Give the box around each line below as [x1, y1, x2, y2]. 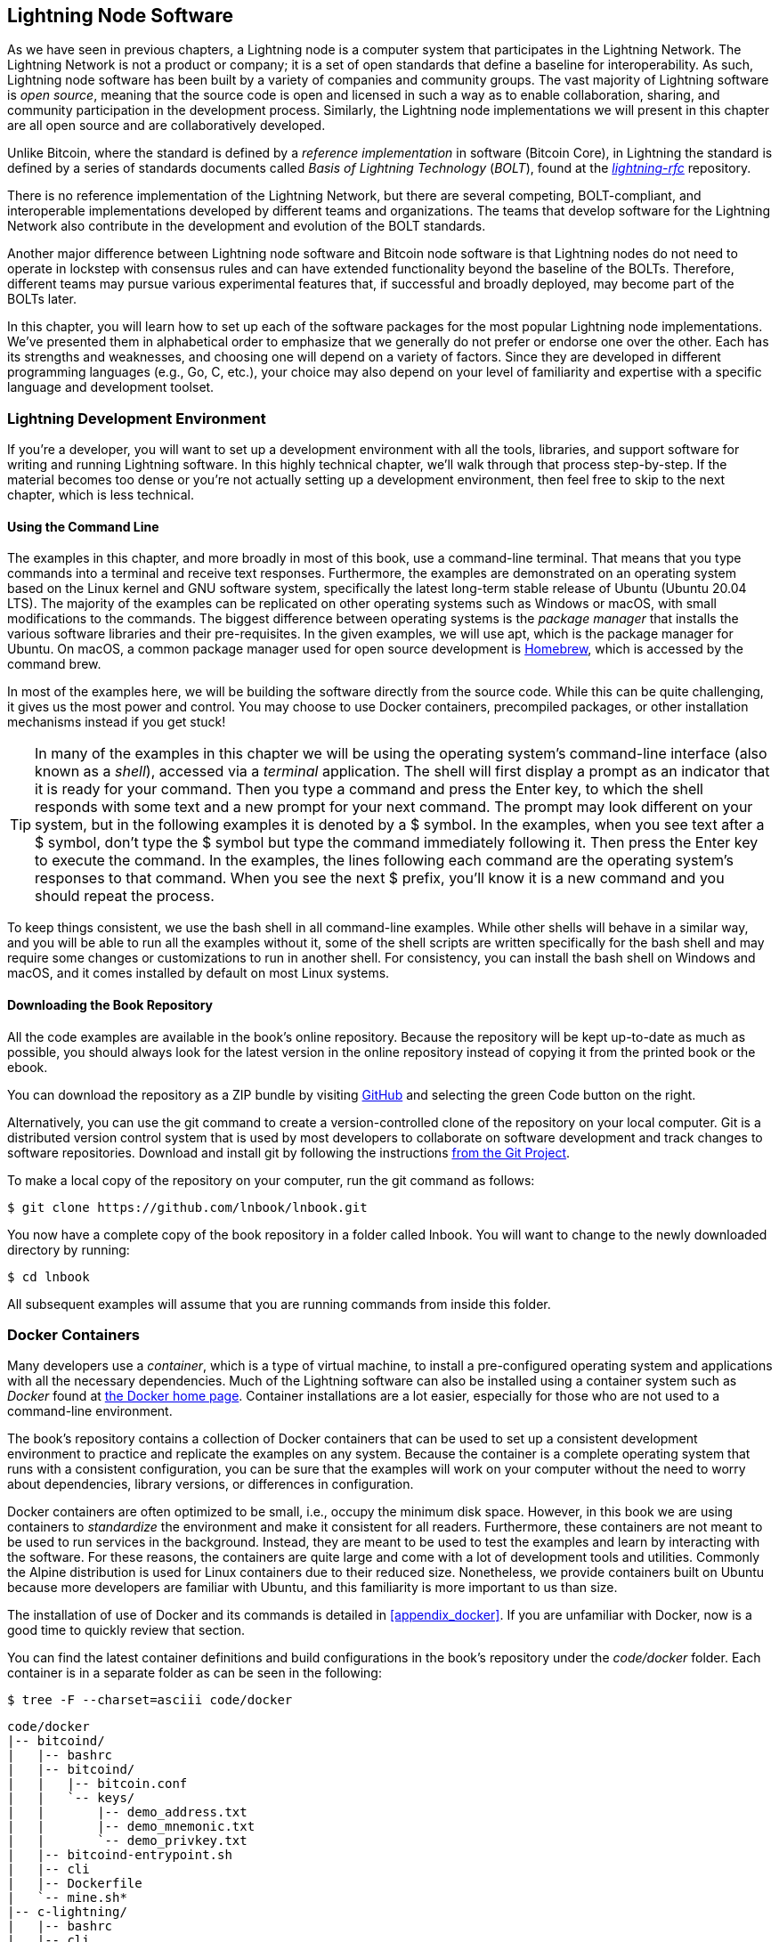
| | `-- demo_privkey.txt [7, 1833, 247, 1849]
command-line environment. [7, 1403, 173, 1419]
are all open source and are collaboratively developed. [7, 118, 326, 134]
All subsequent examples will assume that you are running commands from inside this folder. [7, 1296, 551, 1312]
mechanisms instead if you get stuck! [7, 714, 226, 730]
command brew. [7, 656, 101, 672]
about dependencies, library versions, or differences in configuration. [7, 1476, 414, 1492]
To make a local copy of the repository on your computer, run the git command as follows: [7, 1172, 535, 1188]
